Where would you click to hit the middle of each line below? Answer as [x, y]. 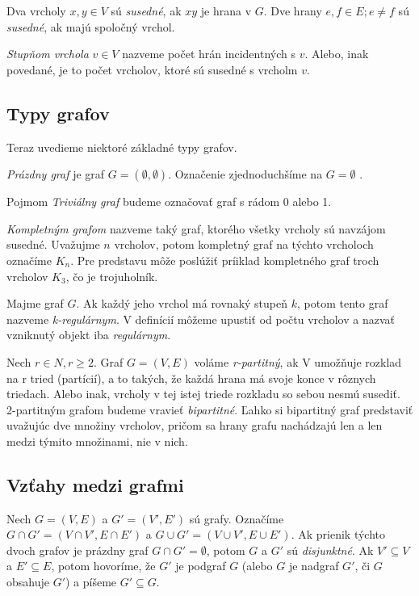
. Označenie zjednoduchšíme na [245, 174]
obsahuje [28, 582]
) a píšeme [91, 582]
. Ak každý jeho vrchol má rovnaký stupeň [182, 303]
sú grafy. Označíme [237, 518]
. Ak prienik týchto [338, 534]
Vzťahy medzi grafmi [95, 484]
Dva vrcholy [36, 10]
